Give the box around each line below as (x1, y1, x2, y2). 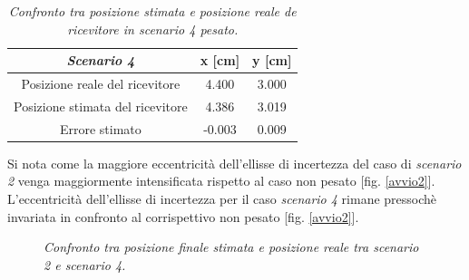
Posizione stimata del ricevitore (14, 96, 188, 115)
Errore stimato (59, 119, 142, 138)
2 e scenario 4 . (44, 255, 126, 274)
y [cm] (252, 51, 292, 70)
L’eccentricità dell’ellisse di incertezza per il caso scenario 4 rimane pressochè (7, 189, 437, 208)
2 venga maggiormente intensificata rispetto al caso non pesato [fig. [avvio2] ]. (7, 171, 435, 190)
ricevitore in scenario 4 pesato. (67, 19, 239, 38)
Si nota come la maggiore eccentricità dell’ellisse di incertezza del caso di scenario (7, 153, 462, 172)
